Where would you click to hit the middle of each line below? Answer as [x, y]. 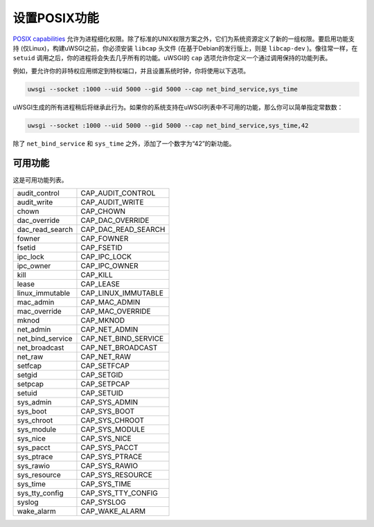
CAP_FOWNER [105, 238]
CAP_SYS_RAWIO [109, 465]
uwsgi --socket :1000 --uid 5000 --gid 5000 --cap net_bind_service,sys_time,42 [168, 125]
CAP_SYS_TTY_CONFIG [119, 493]
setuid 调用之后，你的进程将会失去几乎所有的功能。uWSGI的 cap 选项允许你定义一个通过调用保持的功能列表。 [172, 58]
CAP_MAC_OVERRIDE [116, 311]
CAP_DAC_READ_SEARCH [123, 229]
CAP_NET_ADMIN [109, 329]
